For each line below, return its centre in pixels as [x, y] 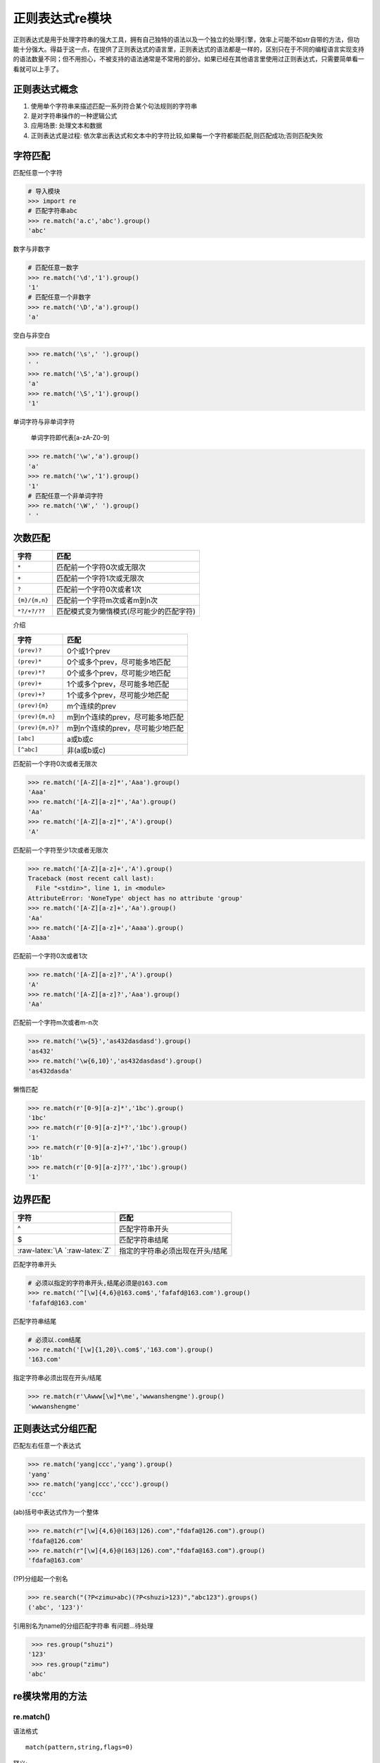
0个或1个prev [89, 651]
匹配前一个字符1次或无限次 [100, 578]
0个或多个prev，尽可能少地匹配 [119, 673]
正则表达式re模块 [62, 18]
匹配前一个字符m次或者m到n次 [107, 601]
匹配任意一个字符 [38, 172]
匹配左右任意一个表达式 [47, 1446]
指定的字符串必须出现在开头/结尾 [173, 1250]
